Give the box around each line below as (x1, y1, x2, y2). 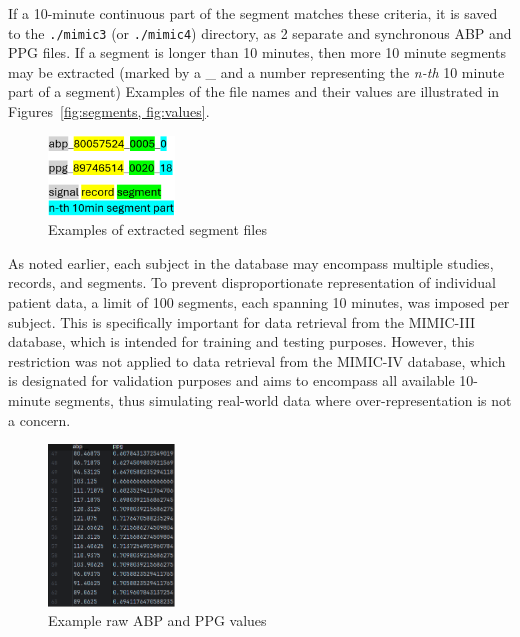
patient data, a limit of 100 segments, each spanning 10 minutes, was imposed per (8, 292, 510, 313)
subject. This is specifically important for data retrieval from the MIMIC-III (8, 311, 476, 332)
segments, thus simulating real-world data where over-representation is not (55, 390, 512, 410)
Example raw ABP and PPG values (48, 610, 267, 631)
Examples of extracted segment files (48, 219, 267, 240)
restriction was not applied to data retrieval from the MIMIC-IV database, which (8, 350, 506, 371)
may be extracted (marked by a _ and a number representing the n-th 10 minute (8, 61, 505, 82)
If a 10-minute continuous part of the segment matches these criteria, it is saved (8, 3, 498, 23)
